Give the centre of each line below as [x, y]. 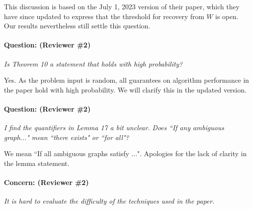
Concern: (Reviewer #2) [46, 182]
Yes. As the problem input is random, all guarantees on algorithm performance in [126, 80]
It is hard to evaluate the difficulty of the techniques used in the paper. [109, 201]
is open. [227, 16]
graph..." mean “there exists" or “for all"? [67, 137]
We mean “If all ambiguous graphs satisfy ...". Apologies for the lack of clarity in [125, 153]
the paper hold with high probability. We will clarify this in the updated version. [125, 89]
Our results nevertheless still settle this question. [77, 26]
